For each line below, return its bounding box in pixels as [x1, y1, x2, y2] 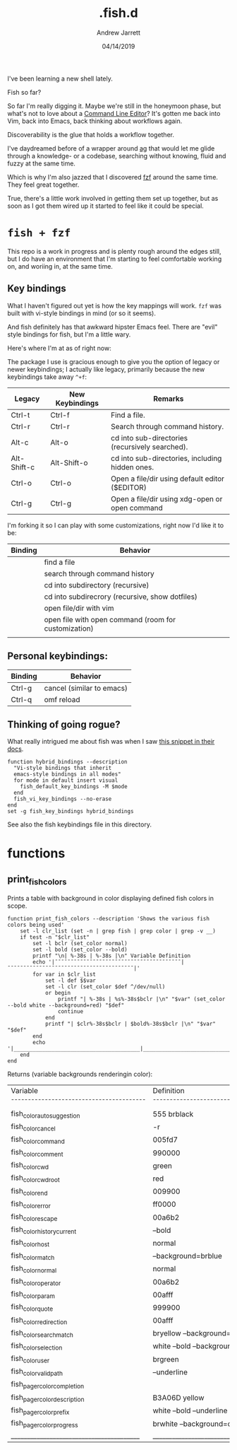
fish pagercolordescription [11, 1392, 85, 1403]
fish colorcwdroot [11, 1173, 60, 1184]
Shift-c [11, 462, 35, 472]
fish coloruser [11, 1354, 50, 1365]
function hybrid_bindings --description [7, 759, 128, 766]
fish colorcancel [11, 1121, 56, 1133]
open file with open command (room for [44, 614, 176, 624]
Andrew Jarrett [96, 28, 141, 37]
